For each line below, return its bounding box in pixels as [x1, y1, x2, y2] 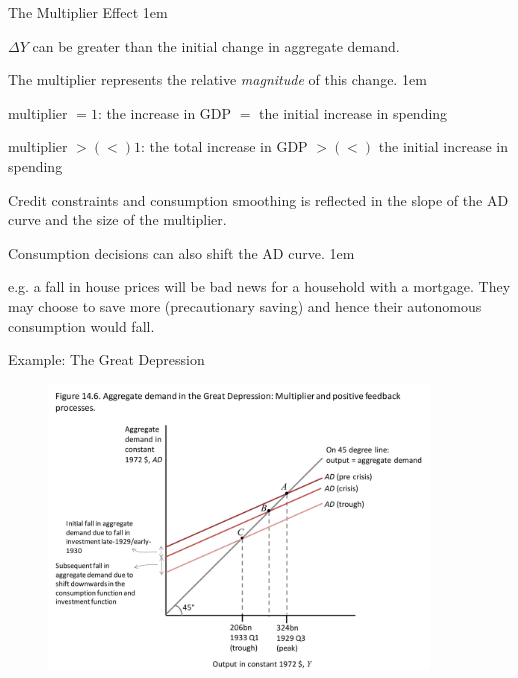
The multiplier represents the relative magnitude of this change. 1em [8, 69, 427, 90]
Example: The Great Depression [8, 349, 205, 370]
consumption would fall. [8, 315, 155, 336]
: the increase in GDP [97, 102, 232, 123]
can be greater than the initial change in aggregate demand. [32, 35, 400, 56]
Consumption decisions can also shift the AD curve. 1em [8, 242, 355, 263]
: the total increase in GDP [141, 136, 308, 157]
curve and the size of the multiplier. [8, 209, 227, 230]
